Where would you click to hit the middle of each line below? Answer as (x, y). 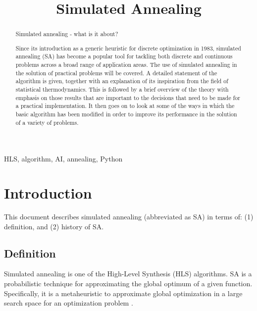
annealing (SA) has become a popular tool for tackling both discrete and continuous (124, 56)
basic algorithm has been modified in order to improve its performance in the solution (126, 114)
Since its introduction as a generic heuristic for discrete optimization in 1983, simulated (128, 48)
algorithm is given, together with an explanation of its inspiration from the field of (122, 81)
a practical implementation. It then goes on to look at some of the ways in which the (125, 106)
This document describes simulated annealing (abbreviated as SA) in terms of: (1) (129, 216)
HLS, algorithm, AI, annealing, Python (63, 159)
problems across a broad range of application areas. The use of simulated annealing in (126, 65)
